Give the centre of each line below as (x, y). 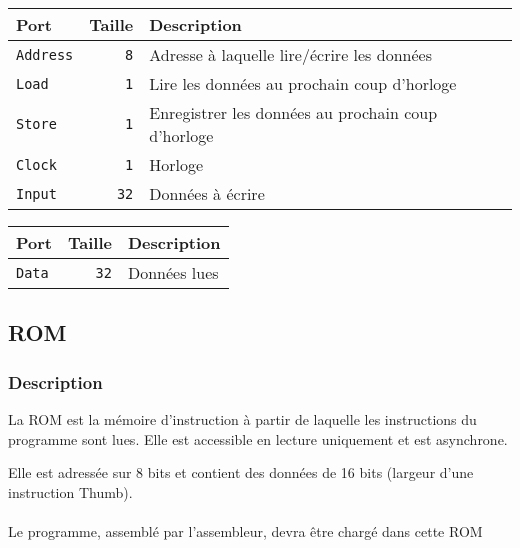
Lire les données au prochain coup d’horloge (303, 83)
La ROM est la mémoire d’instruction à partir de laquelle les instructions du (242, 419)
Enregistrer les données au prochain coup (293, 112)
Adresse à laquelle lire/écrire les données (290, 54)
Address (45, 54)
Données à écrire (207, 193)
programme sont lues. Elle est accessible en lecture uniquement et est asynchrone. (258, 438)
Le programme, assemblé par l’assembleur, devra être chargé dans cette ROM (245, 530)
